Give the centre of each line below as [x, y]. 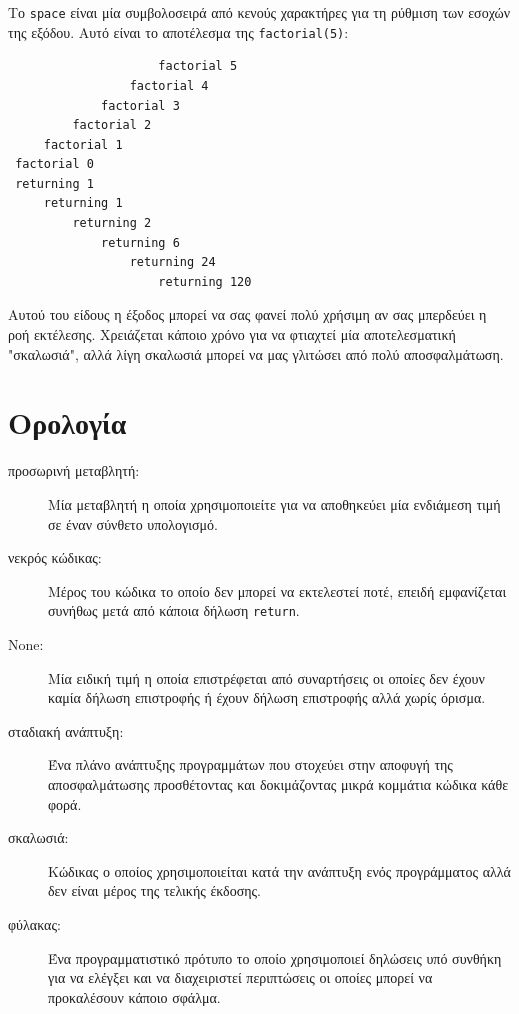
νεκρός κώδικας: [55, 557]
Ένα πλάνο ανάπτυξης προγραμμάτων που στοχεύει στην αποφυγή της [250, 764]
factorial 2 [112, 125]
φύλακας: [34, 923]
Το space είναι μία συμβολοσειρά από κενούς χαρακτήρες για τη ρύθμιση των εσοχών [259, 12]
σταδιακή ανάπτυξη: [66, 730]
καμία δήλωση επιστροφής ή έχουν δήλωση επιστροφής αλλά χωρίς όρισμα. [267, 697]
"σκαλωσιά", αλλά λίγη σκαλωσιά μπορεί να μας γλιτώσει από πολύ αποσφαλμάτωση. [256, 353]
